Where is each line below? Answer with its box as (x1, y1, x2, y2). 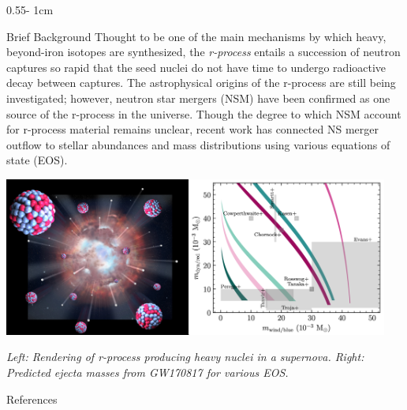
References (6, 390, 58, 407)
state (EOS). (6, 152, 68, 168)
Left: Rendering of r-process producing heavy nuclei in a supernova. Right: (6, 348, 364, 365)
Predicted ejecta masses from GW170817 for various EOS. (6, 363, 289, 380)
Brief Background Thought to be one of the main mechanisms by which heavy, (6, 28, 386, 44)
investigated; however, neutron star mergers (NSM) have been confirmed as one (6, 89, 390, 106)
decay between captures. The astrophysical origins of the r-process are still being (6, 74, 396, 91)
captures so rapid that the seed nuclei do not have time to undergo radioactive (6, 58, 386, 75)
